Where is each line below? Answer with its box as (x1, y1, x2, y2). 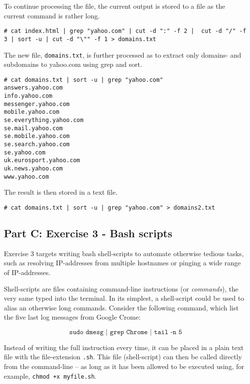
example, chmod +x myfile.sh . (4, 370, 97, 381)
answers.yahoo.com (4, 84, 63, 92)
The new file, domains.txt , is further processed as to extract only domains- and (4, 49, 241, 60)
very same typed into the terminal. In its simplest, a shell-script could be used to (4, 293, 244, 303)
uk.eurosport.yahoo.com (4, 157, 80, 164)
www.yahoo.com (4, 173, 49, 180)
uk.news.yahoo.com (4, 165, 63, 172)
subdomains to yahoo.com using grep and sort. (4, 59, 142, 69)
